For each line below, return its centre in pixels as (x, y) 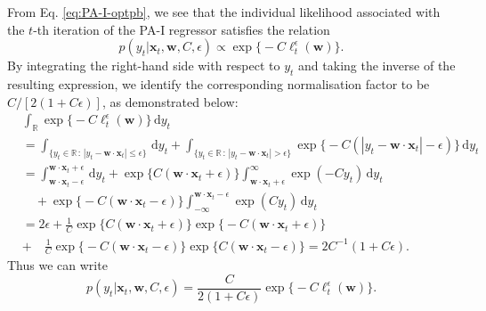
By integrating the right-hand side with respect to (144, 65)
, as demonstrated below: (170, 101)
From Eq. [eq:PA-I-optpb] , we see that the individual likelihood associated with (224, 12)
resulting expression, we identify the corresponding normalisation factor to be (219, 83)
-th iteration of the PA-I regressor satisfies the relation (182, 29)
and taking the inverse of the (377, 65)
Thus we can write (57, 265)
